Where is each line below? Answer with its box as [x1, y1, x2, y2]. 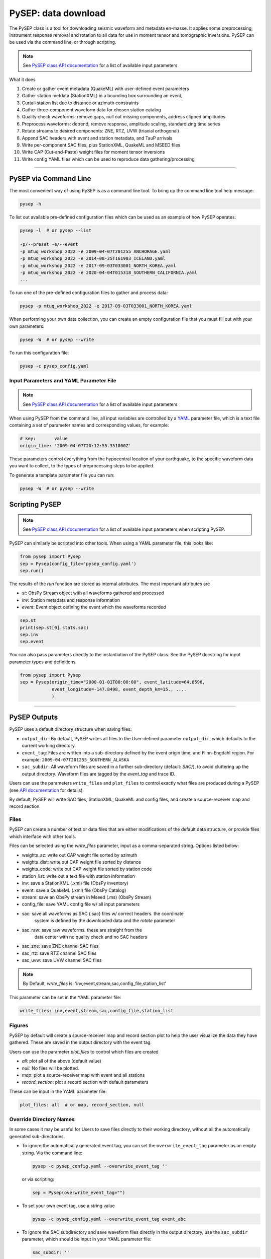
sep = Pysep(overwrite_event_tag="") [32, 1190, 125, 1196]
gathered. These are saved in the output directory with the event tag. [9, 1039, 152, 1045]
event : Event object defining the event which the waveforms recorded [22, 604, 166, 610]
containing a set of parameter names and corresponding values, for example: [9, 422, 169, 428]
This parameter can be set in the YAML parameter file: [9, 995, 121, 1001]
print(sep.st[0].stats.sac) [20, 624, 89, 631]
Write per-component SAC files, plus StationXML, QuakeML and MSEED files [22, 142, 181, 148]
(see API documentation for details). [9, 787, 84, 793]
